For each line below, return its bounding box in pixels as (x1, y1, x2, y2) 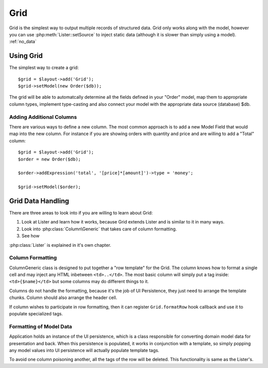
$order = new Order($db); (18, 156, 81, 162)
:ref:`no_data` (9, 39, 37, 45)
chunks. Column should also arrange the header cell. (9, 294, 118, 300)
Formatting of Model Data (9, 323, 72, 330)
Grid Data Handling (9, 197, 69, 205)
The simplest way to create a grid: (9, 65, 79, 71)
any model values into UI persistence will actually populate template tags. (9, 347, 160, 353)
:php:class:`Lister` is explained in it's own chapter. (9, 242, 112, 248)
